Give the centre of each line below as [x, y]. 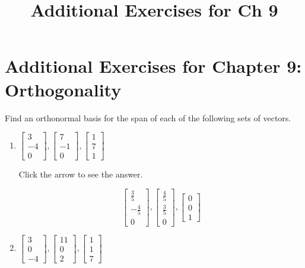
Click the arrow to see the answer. [81, 174]
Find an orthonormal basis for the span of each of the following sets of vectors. [148, 117]
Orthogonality [63, 89]
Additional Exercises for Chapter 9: [153, 66]
